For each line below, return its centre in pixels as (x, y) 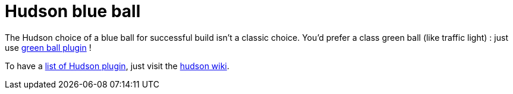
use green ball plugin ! (48, 47)
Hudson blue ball (73, 11)
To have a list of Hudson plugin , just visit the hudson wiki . (117, 66)
